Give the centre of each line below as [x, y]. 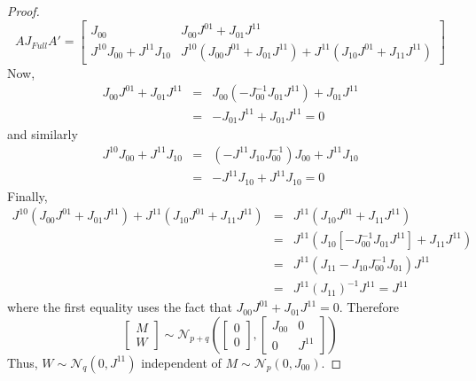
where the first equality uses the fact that [120, 307]
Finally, [27, 195]
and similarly [43, 134]
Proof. [23, 11]
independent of [181, 362]
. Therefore [369, 307]
